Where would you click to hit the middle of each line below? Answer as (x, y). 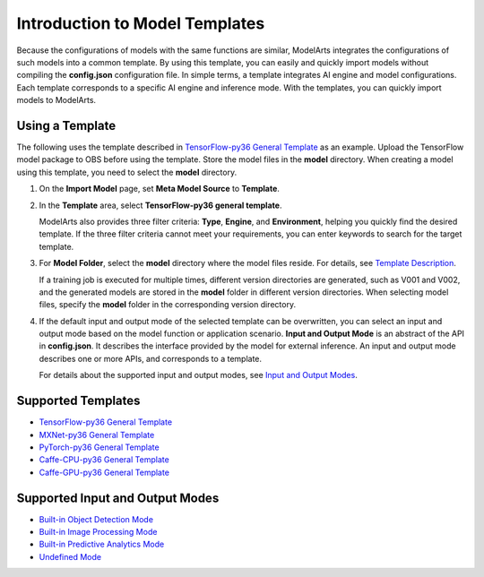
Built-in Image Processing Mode (98, 532)
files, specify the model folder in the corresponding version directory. (167, 305)
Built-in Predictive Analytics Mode (102, 544)
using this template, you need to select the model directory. (127, 172)
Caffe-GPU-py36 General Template (104, 472)
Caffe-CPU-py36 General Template (104, 460)
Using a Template (66, 125)
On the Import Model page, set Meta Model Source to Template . (159, 189)
